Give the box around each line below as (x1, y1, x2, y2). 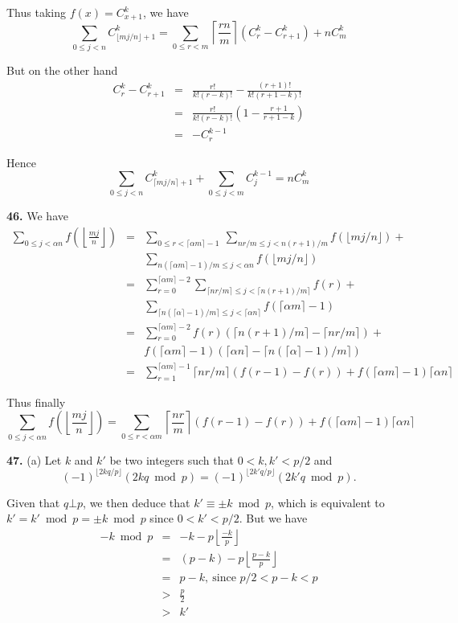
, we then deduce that (83, 494, 190, 510)
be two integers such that (109, 451, 234, 468)
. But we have (239, 510, 308, 527)
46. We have (6, 207, 68, 224)
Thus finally (6, 393, 66, 410)
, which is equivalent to (271, 494, 385, 510)
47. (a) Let (6, 451, 62, 468)
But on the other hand (6, 62, 118, 79)
